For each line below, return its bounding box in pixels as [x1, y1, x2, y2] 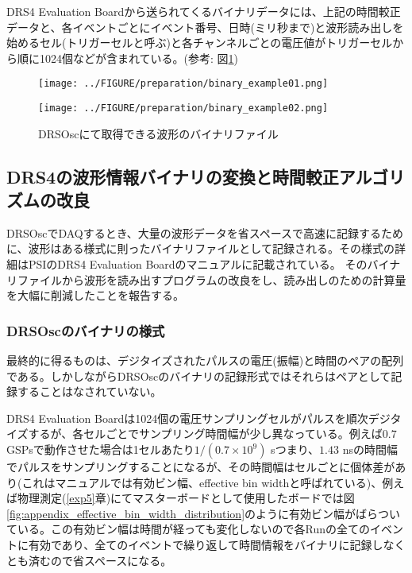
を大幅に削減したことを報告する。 [6, 287, 184, 304]
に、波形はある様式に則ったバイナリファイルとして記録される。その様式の [6, 240, 395, 257]
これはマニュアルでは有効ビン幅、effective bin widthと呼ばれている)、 [21, 474, 383, 490]
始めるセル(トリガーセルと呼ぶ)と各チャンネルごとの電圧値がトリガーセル [6, 34, 393, 51]
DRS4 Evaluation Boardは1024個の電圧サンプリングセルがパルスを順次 [6, 409, 368, 426]
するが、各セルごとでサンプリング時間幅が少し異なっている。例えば [28, 425, 383, 442]
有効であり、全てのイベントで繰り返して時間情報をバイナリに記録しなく [28, 536, 406, 552]
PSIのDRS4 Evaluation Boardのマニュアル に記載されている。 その [28, 256, 368, 273]
